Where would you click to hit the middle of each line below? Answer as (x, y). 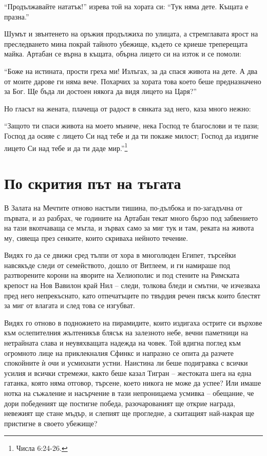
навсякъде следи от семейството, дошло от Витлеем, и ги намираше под (117, 265)
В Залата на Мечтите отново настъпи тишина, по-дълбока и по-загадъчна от (123, 207)
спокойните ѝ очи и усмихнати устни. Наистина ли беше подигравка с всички (126, 363)
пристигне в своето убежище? (51, 423)
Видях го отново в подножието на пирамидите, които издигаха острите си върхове (133, 322)
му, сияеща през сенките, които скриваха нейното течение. (96, 237)
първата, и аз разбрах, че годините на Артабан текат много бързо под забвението (131, 217)
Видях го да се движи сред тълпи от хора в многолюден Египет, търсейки (120, 255)
